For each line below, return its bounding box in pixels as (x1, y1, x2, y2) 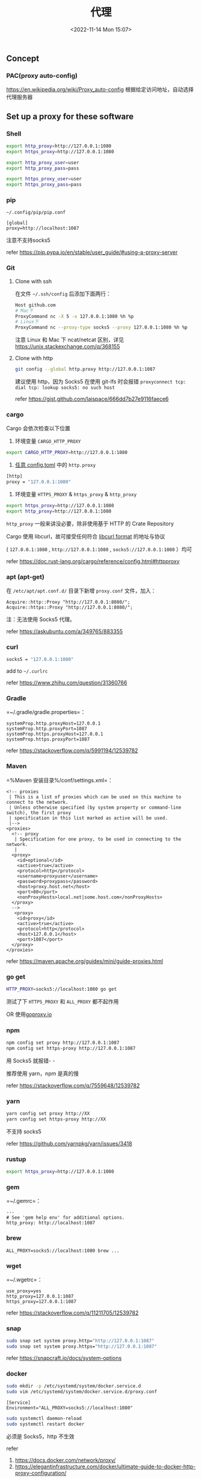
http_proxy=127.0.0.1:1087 (6, 1293, 74, 1300)
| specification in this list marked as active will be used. (8, 815, 168, 821)
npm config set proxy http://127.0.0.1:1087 (6, 1040, 120, 1046)
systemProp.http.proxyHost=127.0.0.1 (6, 721, 101, 727)
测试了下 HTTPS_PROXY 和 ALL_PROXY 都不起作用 (6, 997, 119, 1005)
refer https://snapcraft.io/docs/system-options (6, 1354, 122, 1362)
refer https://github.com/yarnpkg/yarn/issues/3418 (6, 1140, 132, 1148)
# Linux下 (14, 319, 39, 325)
